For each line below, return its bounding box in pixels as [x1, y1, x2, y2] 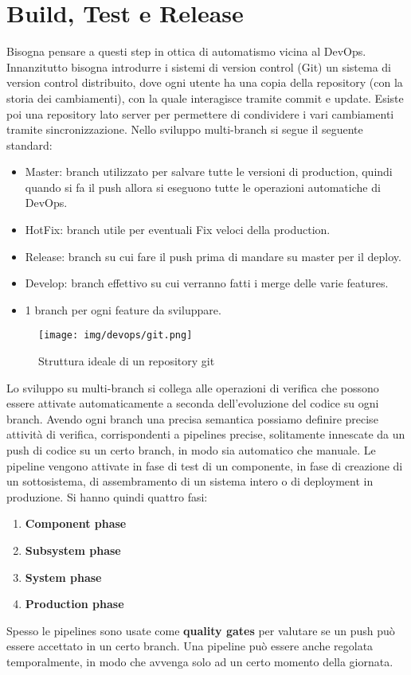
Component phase [25, 515, 127, 532]
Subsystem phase [25, 542, 121, 559]
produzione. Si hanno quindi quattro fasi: [6, 488, 208, 505]
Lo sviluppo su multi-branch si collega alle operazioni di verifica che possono [6, 379, 379, 396]
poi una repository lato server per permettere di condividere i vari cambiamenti [6, 105, 394, 122]
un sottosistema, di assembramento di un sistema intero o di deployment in [6, 473, 374, 490]
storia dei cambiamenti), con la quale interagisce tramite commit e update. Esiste [6, 89, 404, 106]
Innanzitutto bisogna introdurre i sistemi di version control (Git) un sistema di [6, 58, 392, 75]
